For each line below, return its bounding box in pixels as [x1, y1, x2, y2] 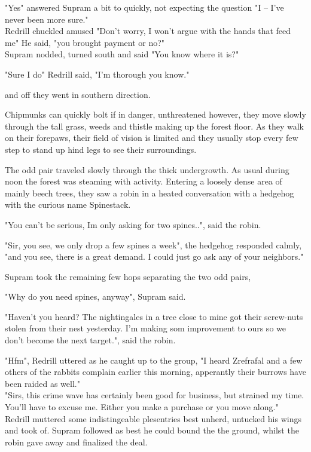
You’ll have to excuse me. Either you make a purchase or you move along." [5, 401, 279, 413]
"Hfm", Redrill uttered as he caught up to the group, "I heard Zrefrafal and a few [5, 353, 303, 366]
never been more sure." [5, 13, 89, 25]
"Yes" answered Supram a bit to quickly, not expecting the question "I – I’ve [5, 1, 284, 13]
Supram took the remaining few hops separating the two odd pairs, [5, 270, 251, 282]
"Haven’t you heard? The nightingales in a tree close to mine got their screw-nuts [5, 310, 303, 322]
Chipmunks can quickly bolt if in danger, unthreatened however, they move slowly [5, 108, 306, 121]
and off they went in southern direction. [5, 88, 151, 100]
